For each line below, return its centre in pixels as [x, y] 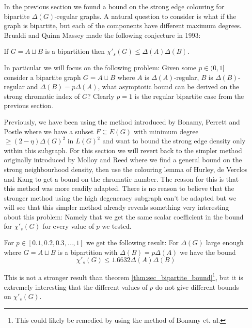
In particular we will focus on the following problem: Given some [100, 67]
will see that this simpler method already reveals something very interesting [117, 207]
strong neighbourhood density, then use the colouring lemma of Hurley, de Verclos [126, 169]
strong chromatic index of [42, 96]
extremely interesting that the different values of [76, 287]
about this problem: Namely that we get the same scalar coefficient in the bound [124, 216]
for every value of [68, 226]
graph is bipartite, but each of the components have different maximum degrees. [123, 25]
